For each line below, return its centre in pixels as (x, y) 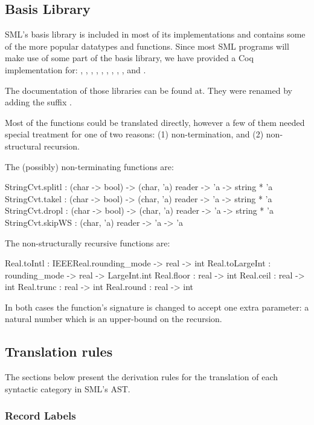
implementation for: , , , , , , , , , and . (75, 69)
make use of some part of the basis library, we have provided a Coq (129, 58)
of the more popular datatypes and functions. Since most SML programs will (147, 46)
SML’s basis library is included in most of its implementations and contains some (155, 34)
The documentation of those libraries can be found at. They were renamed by (149, 90)
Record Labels (40, 416)
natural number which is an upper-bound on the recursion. (114, 319)
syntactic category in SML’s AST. (68, 388)
